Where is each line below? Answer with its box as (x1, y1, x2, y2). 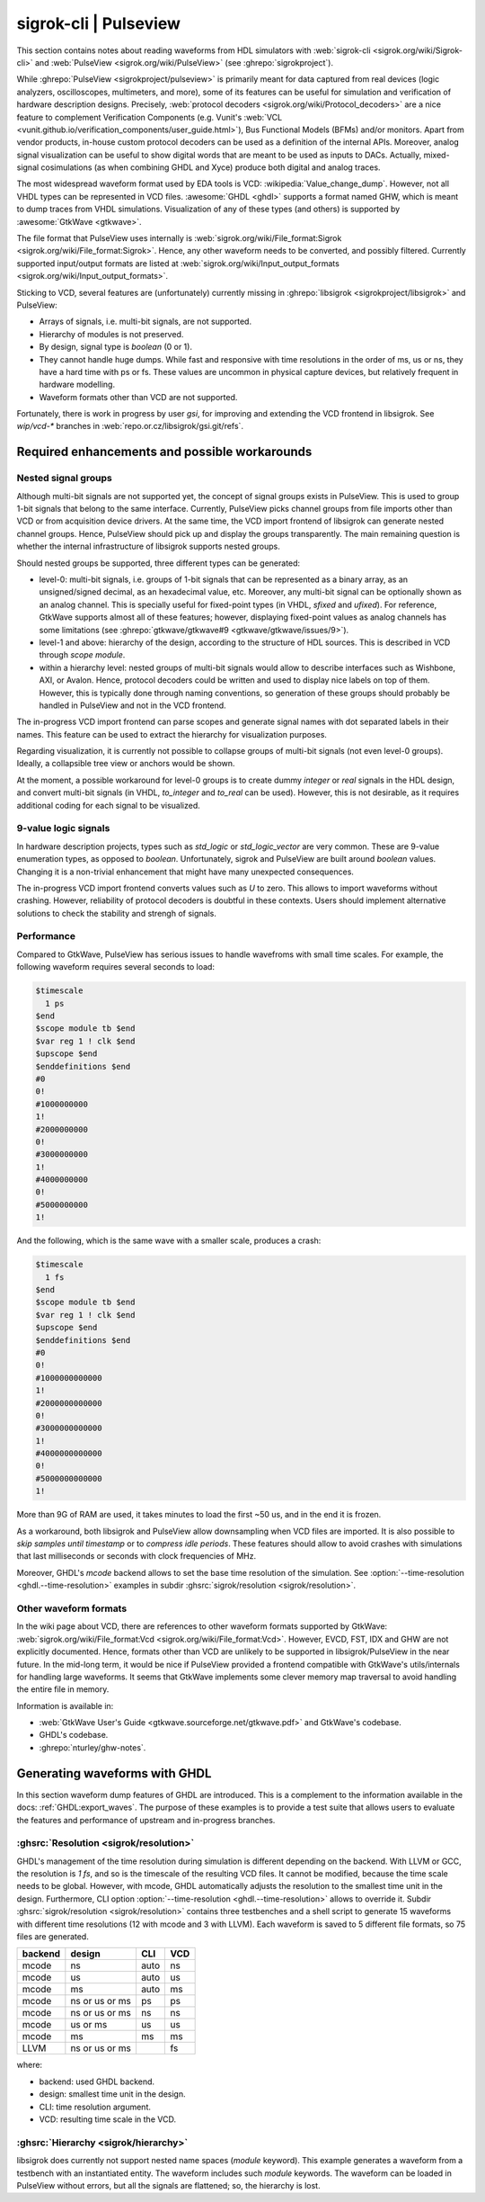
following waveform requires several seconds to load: (16, 962, 216, 972)
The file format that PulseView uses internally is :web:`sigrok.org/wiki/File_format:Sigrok (16, 233, 342, 244)
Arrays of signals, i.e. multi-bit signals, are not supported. (39, 316, 251, 327)
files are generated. (16, 1931, 89, 1942)
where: (16, 2060, 43, 2071)
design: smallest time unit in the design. (39, 2089, 186, 2099)
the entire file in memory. (16, 1684, 110, 1695)
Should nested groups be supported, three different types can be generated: (16, 558, 301, 568)
